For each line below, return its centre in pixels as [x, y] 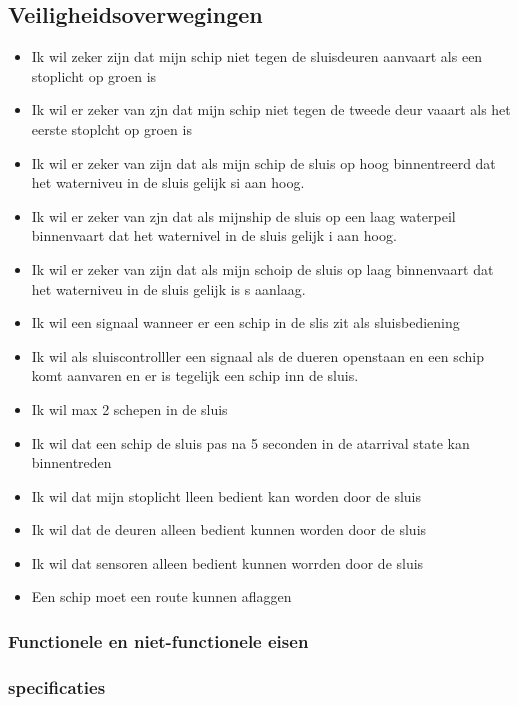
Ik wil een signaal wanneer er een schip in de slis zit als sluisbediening [245, 322]
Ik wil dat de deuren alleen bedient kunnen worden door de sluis [229, 529]
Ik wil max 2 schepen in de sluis [129, 408]
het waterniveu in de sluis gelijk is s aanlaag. [168, 288]
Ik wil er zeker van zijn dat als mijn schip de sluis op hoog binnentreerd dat [263, 162]
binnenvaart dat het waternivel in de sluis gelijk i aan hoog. [214, 235]
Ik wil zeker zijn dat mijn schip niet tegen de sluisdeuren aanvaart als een [257, 56]
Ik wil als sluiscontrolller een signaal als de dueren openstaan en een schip [257, 355]
